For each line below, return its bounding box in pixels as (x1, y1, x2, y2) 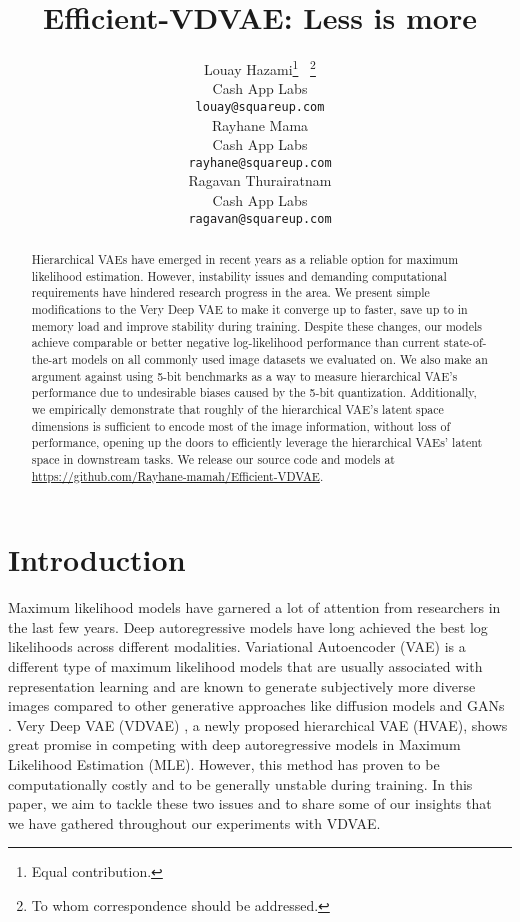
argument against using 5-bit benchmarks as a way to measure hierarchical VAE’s (31, 367, 458, 384)
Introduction (8, 539, 186, 580)
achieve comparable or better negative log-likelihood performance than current (31, 334, 440, 351)
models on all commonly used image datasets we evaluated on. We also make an (71, 351, 488, 368)
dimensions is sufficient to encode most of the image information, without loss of (31, 417, 451, 434)
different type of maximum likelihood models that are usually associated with (8, 656, 483, 677)
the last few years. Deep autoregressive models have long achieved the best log (8, 616, 488, 637)
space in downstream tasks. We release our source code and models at (31, 450, 395, 467)
